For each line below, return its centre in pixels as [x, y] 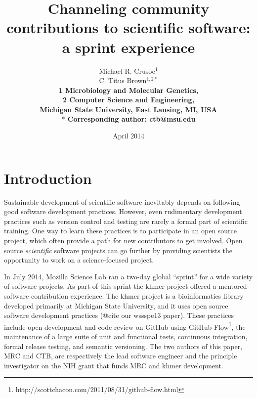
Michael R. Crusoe [127, 70]
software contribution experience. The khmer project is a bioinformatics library [124, 295]
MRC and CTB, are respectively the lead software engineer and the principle [121, 356]
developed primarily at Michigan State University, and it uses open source [116, 305]
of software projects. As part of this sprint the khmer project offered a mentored [126, 286]
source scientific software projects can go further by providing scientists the [118, 250]
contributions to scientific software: [128, 27]
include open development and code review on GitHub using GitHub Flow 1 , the [125, 326]
